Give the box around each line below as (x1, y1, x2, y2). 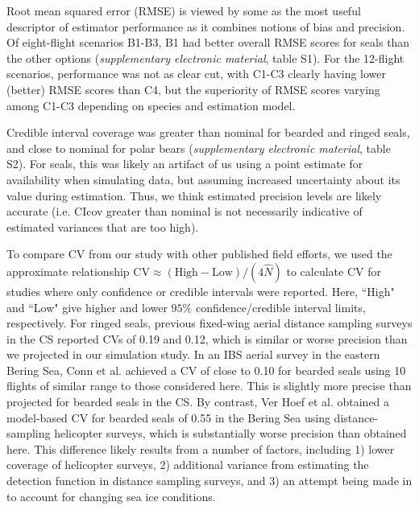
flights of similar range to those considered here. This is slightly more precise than (6, 377, 412, 394)
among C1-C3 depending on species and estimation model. (6, 97, 296, 113)
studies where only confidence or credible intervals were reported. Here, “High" (6, 282, 395, 299)
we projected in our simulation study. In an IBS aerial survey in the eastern (6, 346, 380, 363)
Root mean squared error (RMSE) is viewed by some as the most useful (6, 2, 361, 19)
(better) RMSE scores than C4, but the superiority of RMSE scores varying (6, 80, 380, 97)
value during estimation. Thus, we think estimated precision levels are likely (6, 187, 382, 204)
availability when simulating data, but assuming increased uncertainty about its (6, 171, 400, 187)
